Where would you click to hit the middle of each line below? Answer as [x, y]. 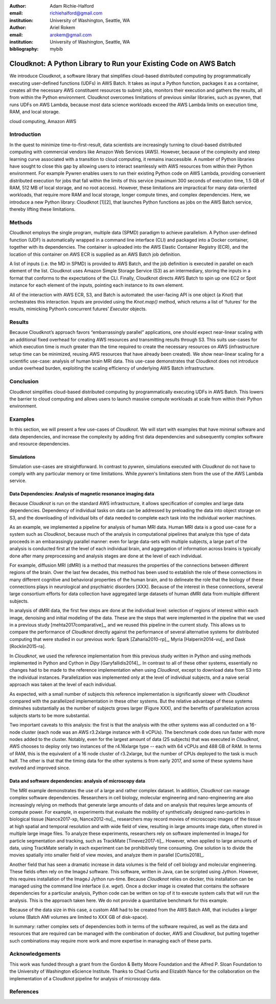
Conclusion [24, 381]
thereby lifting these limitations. [43, 209]
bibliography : [24, 49]
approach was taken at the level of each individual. [63, 685]
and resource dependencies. [40, 444]
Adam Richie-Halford [72, 6]
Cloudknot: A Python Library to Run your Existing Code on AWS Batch [123, 64]
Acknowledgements [35, 954]
